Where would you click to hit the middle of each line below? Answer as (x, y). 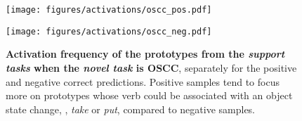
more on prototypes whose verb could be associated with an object (149, 95)
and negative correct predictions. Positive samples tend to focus (143, 81)
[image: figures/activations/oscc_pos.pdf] (109, 10)
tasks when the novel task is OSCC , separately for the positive (151, 67)
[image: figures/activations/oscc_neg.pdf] (109, 31)
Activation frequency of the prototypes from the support (145, 54)
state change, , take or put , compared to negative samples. (131, 109)
